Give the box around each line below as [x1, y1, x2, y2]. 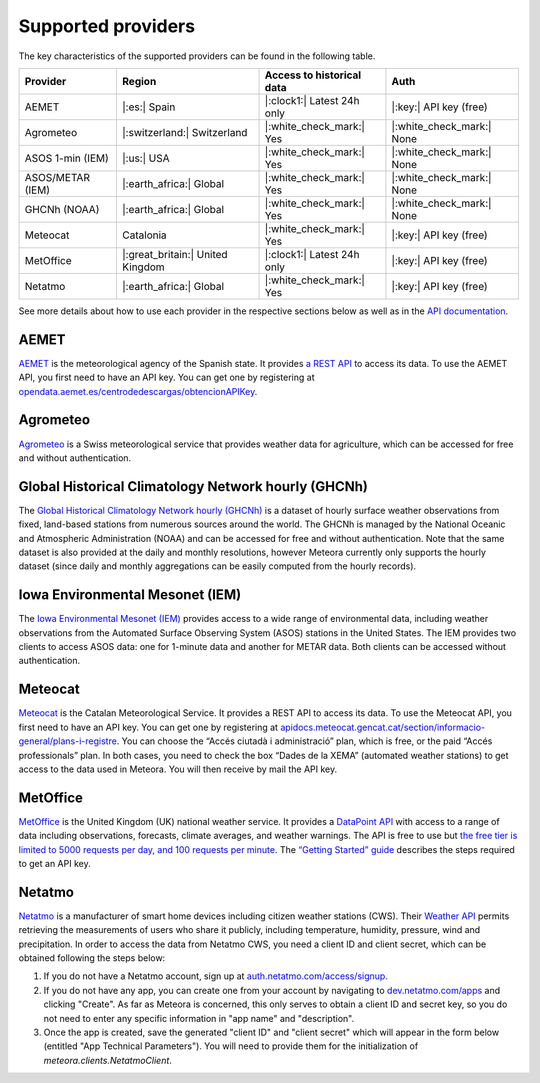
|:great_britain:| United [121, 247, 229, 261]
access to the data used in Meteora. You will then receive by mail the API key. [18, 763, 338, 775]
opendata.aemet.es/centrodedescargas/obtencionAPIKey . [18, 385, 258, 397]
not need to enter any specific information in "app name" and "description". [43, 1012, 355, 1024]
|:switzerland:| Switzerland [121, 125, 248, 139]
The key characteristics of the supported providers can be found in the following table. [18, 50, 376, 62]
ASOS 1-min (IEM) [24, 151, 109, 165]
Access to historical [264, 68, 362, 82]
